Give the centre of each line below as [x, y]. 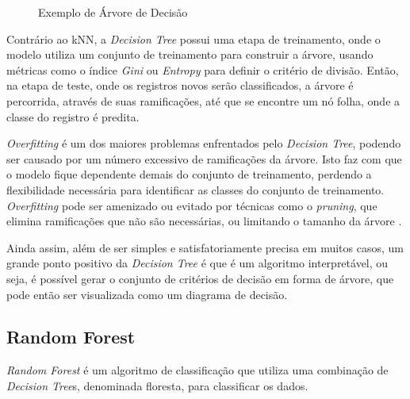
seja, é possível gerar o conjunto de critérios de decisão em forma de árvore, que [200, 278]
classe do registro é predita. [73, 116]
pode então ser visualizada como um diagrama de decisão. [147, 294]
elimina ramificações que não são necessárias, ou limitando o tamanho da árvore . [204, 221]
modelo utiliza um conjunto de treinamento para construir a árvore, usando [190, 54]
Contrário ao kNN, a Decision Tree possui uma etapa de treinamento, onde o [194, 38]
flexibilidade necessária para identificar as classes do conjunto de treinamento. [195, 189]
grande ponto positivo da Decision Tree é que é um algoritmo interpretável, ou [197, 263]
